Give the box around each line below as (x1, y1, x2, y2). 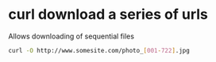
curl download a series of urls (8, 5, 209, 24)
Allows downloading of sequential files (8, 31, 135, 41)
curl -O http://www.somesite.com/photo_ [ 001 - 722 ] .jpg (8, 46, 191, 54)
